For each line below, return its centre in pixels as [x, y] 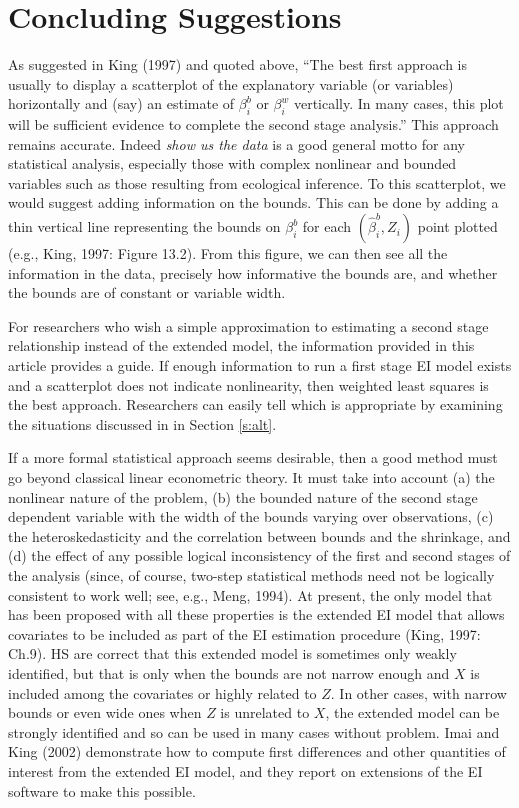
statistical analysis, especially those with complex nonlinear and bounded [232, 163]
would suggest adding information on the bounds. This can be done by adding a [253, 202]
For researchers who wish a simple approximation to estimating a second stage [248, 325]
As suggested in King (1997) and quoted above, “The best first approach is [238, 64]
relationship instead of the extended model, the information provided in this [241, 345]
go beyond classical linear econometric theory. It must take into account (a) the [251, 477]
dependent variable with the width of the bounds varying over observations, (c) [251, 516]
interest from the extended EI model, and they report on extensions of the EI [245, 770]
